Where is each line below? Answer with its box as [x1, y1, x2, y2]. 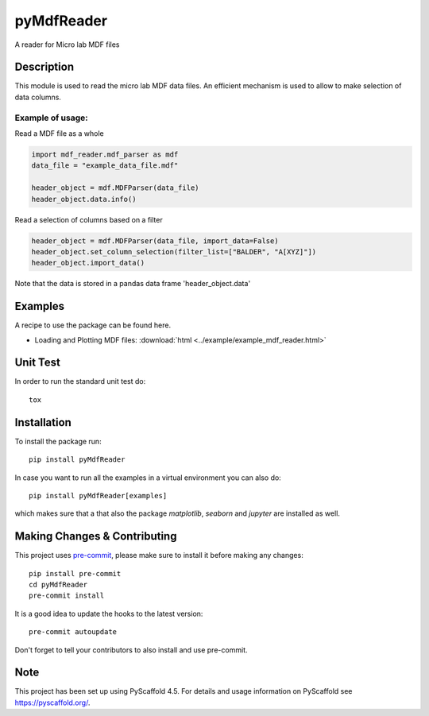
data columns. [14, 92, 61, 102]
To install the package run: [14, 436, 102, 446]
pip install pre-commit [29, 569, 122, 578]
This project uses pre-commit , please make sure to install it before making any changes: [14, 551, 303, 560]
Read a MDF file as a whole [14, 128, 104, 138]
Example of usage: [14, 112, 88, 123]
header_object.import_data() [31, 258, 145, 268]
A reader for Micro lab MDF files [14, 40, 120, 49]
